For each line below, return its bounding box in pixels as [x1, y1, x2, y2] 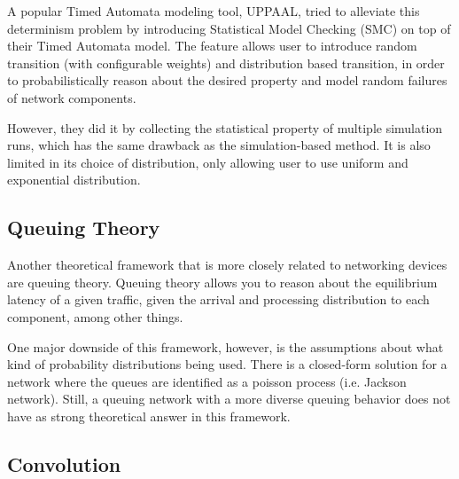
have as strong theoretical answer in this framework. [7, 406, 291, 425]
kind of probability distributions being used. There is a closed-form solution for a [7, 355, 447, 373]
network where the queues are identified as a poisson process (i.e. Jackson [7, 372, 407, 390]
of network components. [7, 88, 136, 106]
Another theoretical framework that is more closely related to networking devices [7, 255, 447, 274]
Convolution [7, 450, 121, 477]
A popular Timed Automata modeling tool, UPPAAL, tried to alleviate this [7, 2, 420, 20]
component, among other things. [7, 307, 183, 326]
